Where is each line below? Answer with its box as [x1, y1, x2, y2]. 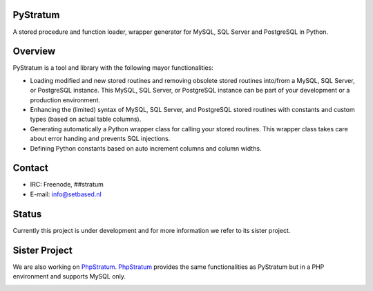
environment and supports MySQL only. [12, 272, 126, 281]
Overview [12, 46, 56, 57]
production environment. [30, 95, 100, 104]
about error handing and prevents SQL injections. [30, 135, 171, 143]
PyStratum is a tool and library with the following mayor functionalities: [12, 64, 214, 72]
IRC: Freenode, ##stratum [30, 180, 104, 189]
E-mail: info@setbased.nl [30, 190, 102, 198]
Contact [12, 162, 48, 174]
